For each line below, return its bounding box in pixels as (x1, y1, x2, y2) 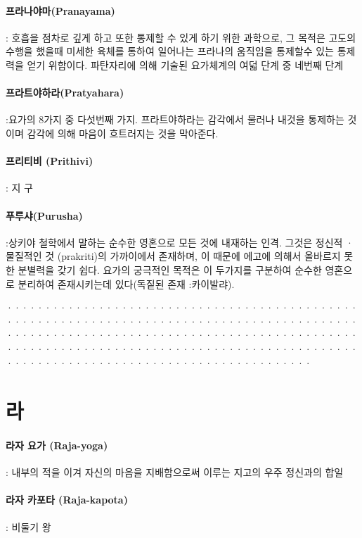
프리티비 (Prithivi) (6, 154, 93, 168)
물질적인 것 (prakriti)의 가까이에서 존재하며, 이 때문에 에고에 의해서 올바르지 (6, 249, 341, 263)
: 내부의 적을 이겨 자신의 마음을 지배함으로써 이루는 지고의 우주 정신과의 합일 (6, 465, 344, 480)
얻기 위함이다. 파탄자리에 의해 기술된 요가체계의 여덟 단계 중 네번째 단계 (27, 57, 344, 72)
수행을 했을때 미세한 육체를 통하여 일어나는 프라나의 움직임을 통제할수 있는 (6, 44, 334, 58)
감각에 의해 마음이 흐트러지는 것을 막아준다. (27, 125, 219, 140)
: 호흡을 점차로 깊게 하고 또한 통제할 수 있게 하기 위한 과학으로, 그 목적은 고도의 (6, 30, 356, 44)
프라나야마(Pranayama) (6, 3, 115, 18)
